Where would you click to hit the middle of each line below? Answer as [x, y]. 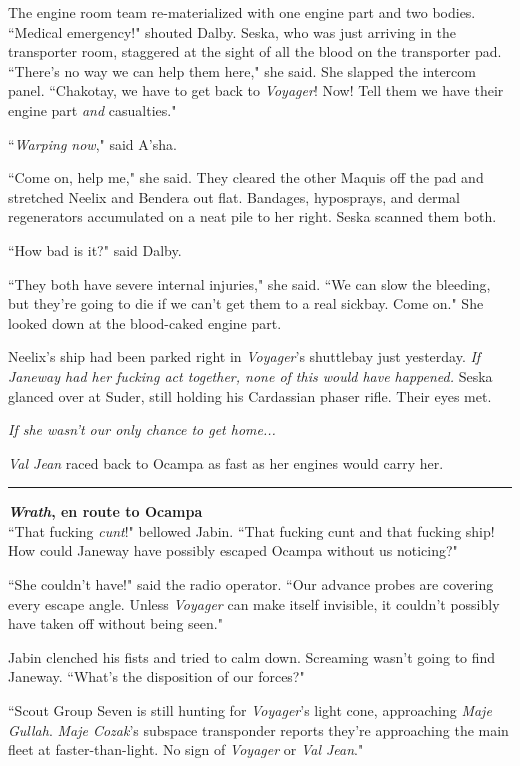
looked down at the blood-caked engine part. [145, 322]
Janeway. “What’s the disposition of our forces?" [156, 676]
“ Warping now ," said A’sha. [92, 143]
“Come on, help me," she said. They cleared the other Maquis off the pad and [246, 177]
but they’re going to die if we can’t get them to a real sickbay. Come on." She [246, 303]
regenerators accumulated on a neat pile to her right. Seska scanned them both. [252, 216]
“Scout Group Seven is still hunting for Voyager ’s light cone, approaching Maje [250, 710]
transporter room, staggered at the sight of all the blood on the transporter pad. [255, 51]
